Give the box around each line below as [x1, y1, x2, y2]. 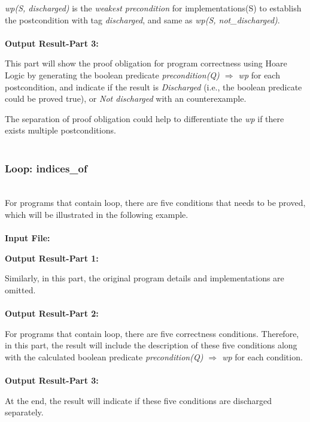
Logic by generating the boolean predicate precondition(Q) [5, 68, 220, 81]
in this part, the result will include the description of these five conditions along [5, 339, 297, 351]
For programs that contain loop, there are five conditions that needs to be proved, [5, 196, 306, 209]
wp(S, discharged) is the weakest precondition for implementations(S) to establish [5, 2, 302, 14]
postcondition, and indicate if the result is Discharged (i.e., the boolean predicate [5, 80, 302, 93]
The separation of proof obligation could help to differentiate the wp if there [5, 112, 284, 125]
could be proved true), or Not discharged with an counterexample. [5, 92, 247, 105]
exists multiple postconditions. [5, 124, 116, 136]
